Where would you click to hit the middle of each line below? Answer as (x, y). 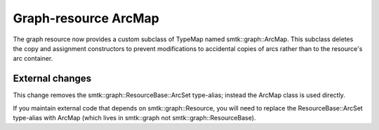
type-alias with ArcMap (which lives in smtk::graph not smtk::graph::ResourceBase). (134, 118)
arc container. (33, 59)
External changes (52, 79)
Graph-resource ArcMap (86, 18)
